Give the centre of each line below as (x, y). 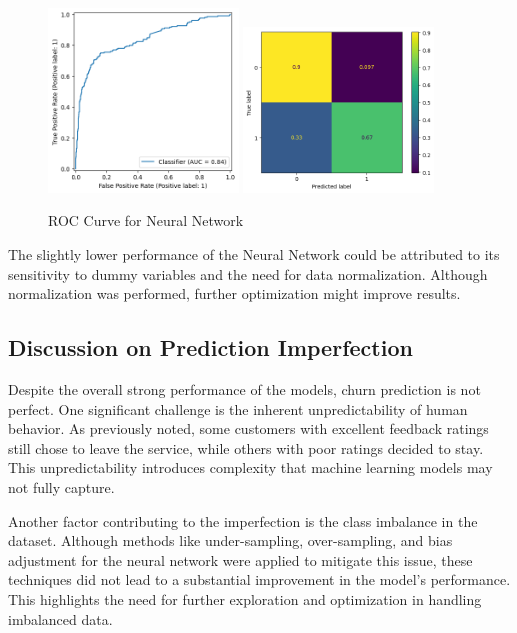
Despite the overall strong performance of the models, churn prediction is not (244, 389)
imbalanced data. (60, 618)
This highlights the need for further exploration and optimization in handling (245, 598)
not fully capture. (61, 486)
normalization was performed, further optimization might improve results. (234, 293)
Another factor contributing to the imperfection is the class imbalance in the (243, 520)
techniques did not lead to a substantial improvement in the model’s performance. (259, 579)
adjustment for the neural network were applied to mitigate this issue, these (240, 559)
